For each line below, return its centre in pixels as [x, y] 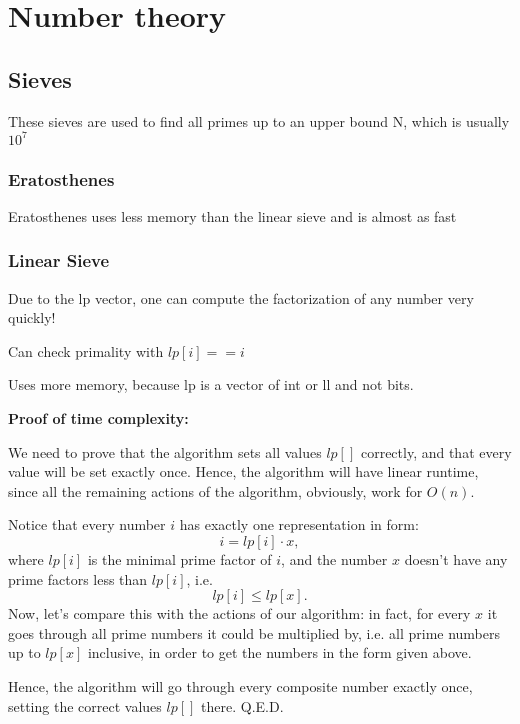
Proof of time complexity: [98, 418]
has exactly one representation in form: [299, 524]
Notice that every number [87, 524]
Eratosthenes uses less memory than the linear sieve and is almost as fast [232, 215]
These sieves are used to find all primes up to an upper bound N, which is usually [259, 120]
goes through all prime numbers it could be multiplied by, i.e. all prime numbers [254, 632]
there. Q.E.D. [242, 705]
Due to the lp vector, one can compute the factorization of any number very [241, 297]
